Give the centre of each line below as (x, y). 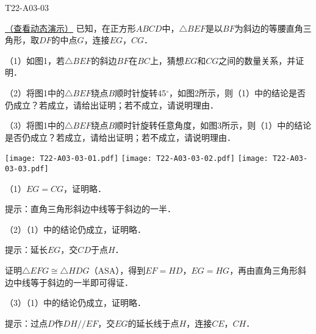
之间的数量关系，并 (257, 60)
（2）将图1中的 (35, 92)
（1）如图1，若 (35, 60)
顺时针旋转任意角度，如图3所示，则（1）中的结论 (213, 125)
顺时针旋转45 (141, 92)
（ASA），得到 (117, 270)
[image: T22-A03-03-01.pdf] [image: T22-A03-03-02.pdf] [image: (137, 159)
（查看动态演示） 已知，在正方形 (70, 28)
